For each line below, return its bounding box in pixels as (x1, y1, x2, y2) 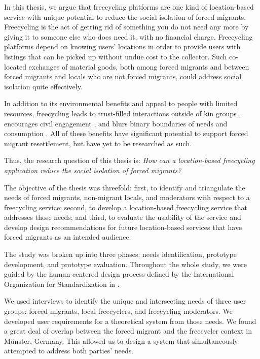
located (4, 61, 26, 72)
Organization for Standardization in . (4, 278, 120, 289)
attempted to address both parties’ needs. (4, 345, 134, 356)
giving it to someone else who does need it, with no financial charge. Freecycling (4, 31, 253, 42)
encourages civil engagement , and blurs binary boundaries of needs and (4, 118, 228, 128)
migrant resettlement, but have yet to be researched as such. (4, 138, 192, 148)
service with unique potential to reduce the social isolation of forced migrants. (4, 11, 246, 22)
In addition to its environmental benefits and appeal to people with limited (4, 98, 238, 109)
